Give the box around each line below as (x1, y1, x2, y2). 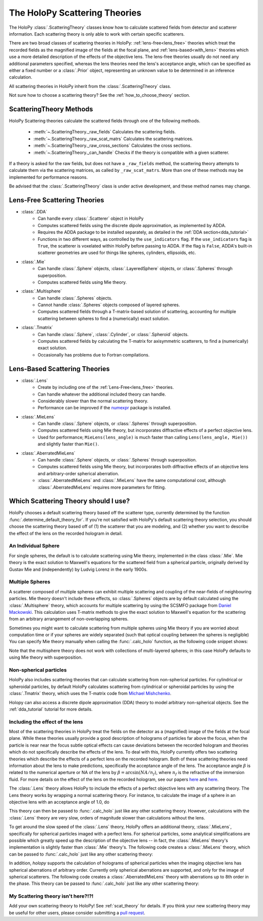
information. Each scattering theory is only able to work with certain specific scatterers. (9, 31, 185, 37)
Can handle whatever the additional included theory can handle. (38, 391, 166, 397)
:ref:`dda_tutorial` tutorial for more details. (9, 706, 93, 712)
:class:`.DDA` (21, 209, 47, 214)
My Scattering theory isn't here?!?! (9, 893, 94, 900)
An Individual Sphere (9, 543, 60, 549)
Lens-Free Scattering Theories (9, 196, 104, 204)
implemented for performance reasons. (9, 174, 88, 180)
